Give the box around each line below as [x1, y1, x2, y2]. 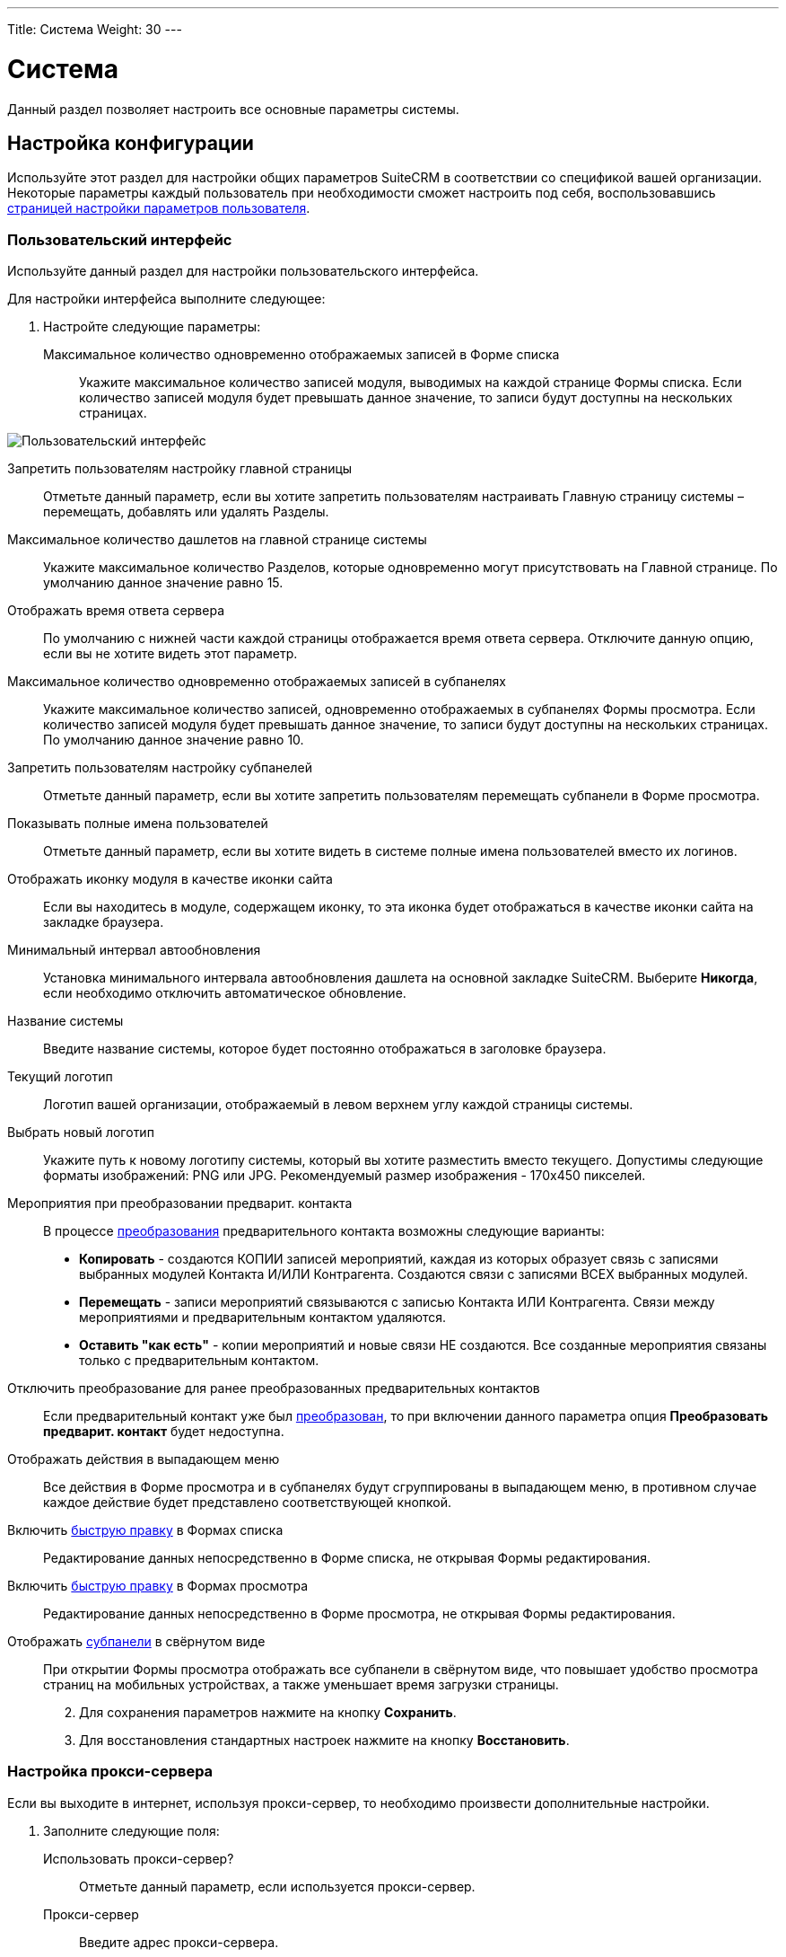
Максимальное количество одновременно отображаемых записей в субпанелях [7, 674, 506, 690]
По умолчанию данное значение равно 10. [43, 732, 304, 748]
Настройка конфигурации [7, 131, 254, 154]
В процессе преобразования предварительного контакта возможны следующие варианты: [43, 1223, 605, 1239]
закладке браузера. [43, 914, 164, 930]
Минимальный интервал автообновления [7, 942, 261, 958]
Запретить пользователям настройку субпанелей [7, 760, 312, 776]
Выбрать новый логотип [7, 1124, 154, 1141]
